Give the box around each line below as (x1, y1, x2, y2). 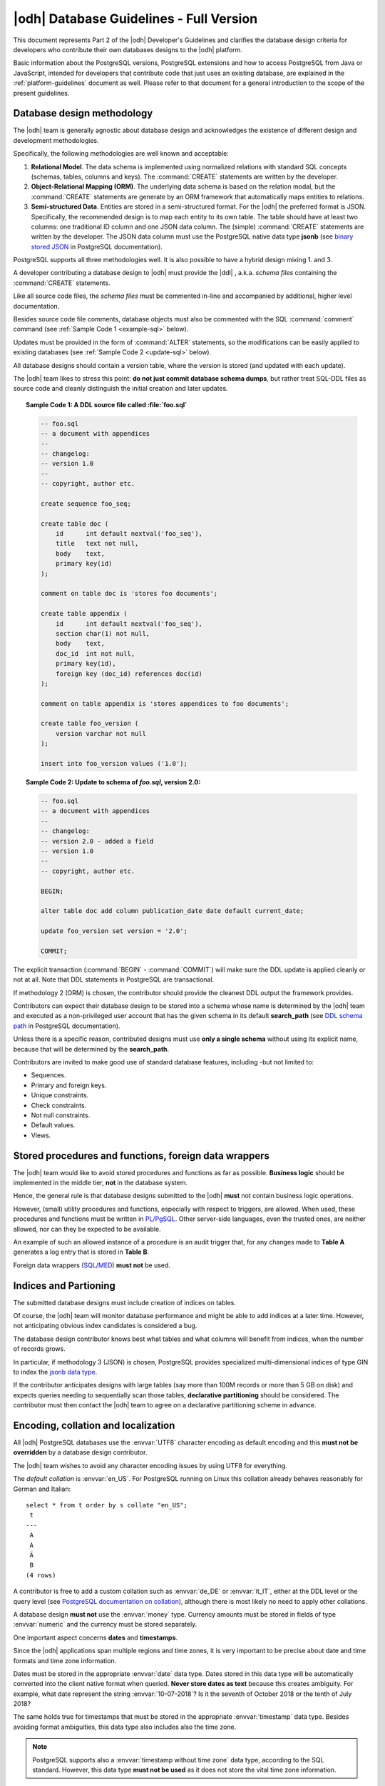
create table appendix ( (40, 609, 128, 618)
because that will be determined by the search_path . (13, 1044, 170, 1053)
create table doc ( (40, 519, 109, 528)
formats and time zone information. (13, 1656, 117, 1665)
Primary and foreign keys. (31, 1081, 107, 1089)
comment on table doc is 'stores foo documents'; (40, 589, 217, 598)
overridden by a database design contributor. (13, 1448, 148, 1457)
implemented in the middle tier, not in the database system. (13, 1179, 188, 1187)
